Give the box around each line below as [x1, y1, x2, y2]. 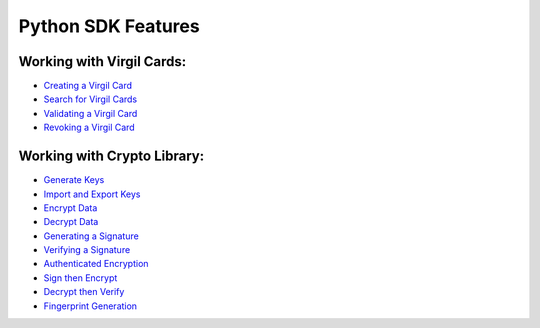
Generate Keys [43, 174, 105, 186]
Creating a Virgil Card [43, 80, 133, 92]
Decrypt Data [43, 216, 99, 228]
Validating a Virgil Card [43, 107, 138, 119]
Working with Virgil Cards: [18, 53, 187, 70]
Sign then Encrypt [43, 271, 118, 284]
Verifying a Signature [43, 244, 131, 256]
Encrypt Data [43, 201, 98, 214]
